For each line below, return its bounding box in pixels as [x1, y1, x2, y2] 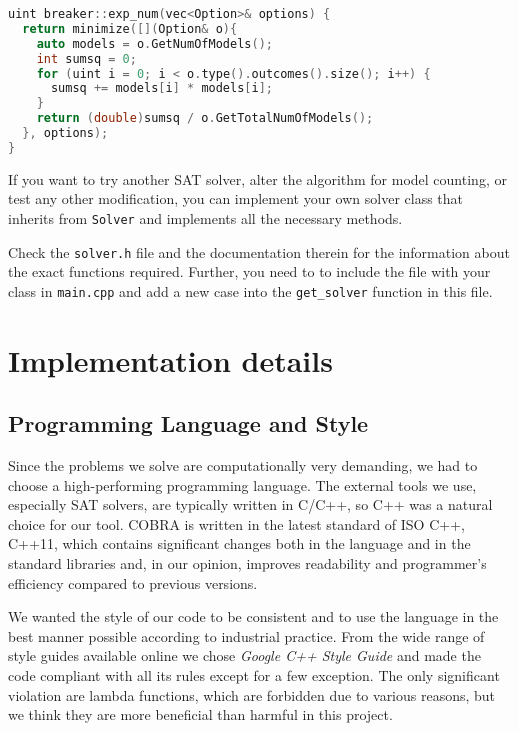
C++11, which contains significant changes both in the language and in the [8, 533, 471, 554]
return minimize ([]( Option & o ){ [22, 21, 238, 36]
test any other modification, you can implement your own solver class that [8, 188, 464, 209]
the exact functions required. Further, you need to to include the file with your [8, 261, 491, 282]
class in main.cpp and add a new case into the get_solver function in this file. [8, 280, 493, 301]
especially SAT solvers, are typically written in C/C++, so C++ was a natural [8, 494, 493, 515]
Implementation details [8, 339, 333, 380]
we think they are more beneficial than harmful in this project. [8, 704, 393, 725]
